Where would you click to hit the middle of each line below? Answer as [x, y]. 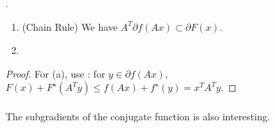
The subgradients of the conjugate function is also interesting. [138, 116]
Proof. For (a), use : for [55, 73]
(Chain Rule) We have [70, 26]
